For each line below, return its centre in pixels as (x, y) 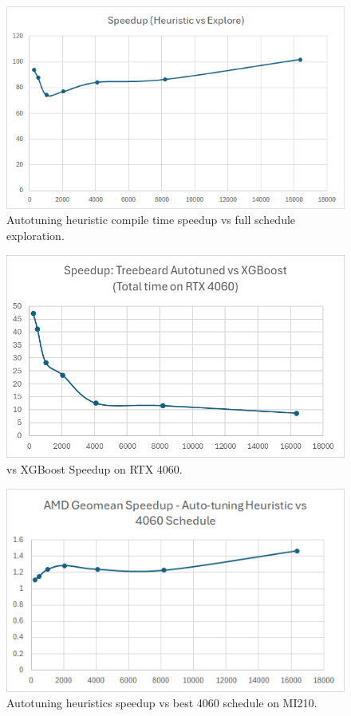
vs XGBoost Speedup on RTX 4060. (95, 469)
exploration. (35, 235)
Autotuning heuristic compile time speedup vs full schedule (151, 220)
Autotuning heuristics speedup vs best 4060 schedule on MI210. (162, 703)
